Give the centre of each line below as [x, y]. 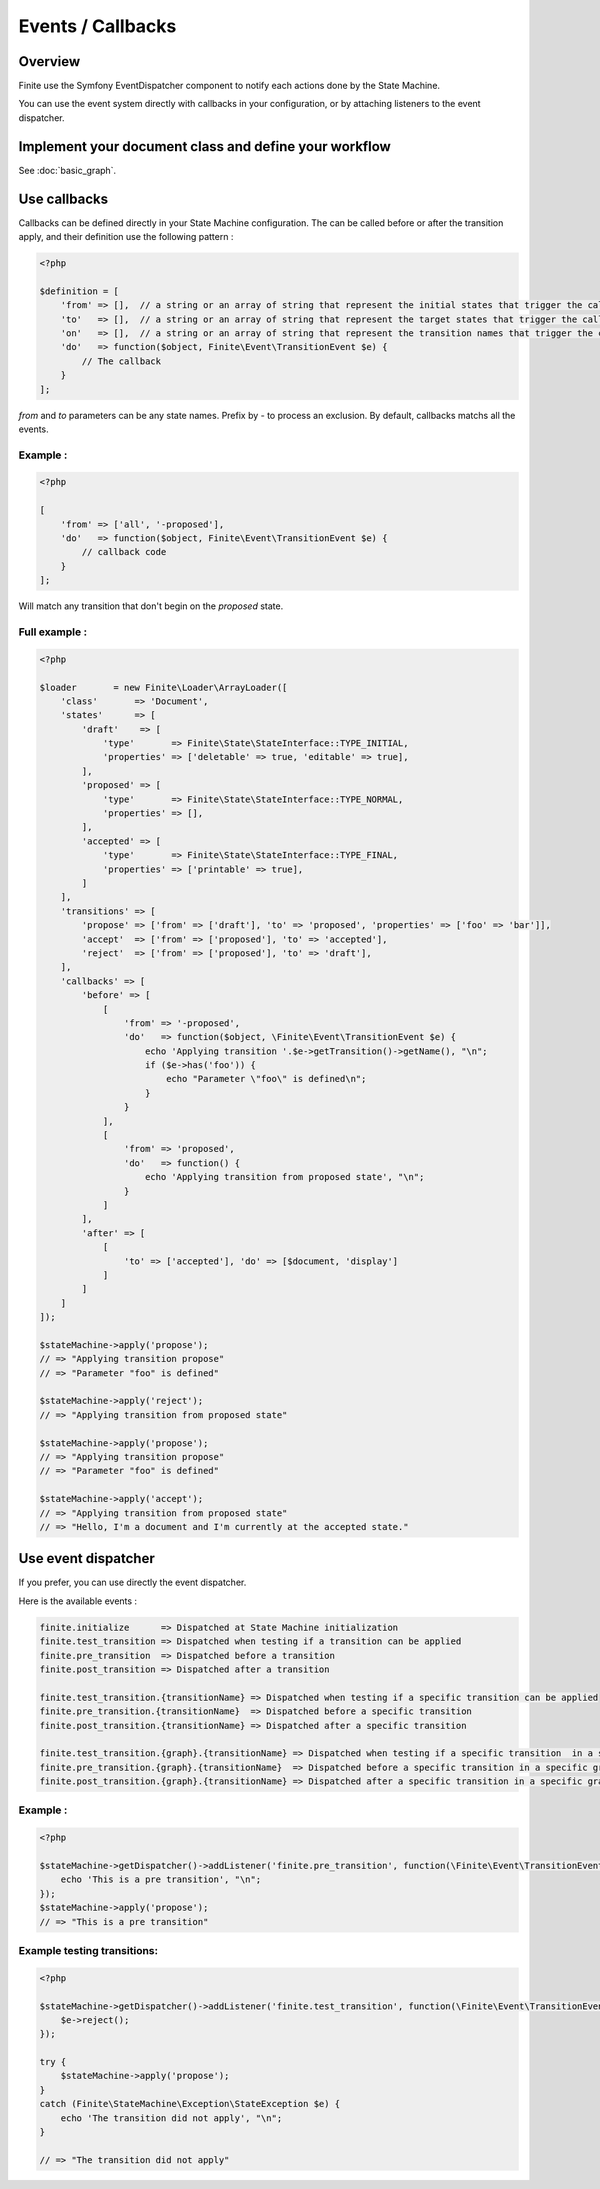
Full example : [53, 632]
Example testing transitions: [88, 1950]
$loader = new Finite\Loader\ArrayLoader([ [163, 687]
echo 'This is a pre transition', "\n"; [161, 1879]
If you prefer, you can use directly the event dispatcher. [132, 1582]
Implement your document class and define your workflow [205, 146]
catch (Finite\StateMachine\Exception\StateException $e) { [190, 2104]
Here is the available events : [78, 1601]
